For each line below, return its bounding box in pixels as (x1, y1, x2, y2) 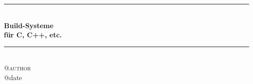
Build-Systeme (4, 20, 54, 30)
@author (4, 63, 31, 73)
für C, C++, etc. (4, 30, 62, 40)
